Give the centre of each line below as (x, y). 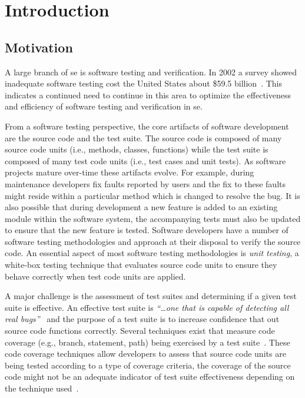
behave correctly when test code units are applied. (95, 276)
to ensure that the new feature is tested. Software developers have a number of (147, 230)
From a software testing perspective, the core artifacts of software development (147, 126)
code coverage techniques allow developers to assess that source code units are (145, 354)
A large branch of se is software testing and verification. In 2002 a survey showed (151, 72)
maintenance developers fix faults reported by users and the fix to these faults (145, 183)
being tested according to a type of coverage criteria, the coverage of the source (148, 365)
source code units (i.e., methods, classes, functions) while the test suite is (137, 149)
